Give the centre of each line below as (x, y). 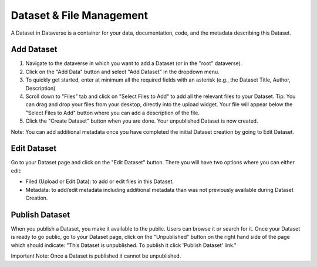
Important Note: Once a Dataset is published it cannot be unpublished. (96, 256)
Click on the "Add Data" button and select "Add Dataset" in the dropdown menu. (122, 72)
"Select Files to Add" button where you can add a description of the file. (112, 113)
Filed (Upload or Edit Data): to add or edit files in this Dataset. (100, 181)
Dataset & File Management (80, 15)
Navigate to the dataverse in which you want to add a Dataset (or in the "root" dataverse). (134, 63)
